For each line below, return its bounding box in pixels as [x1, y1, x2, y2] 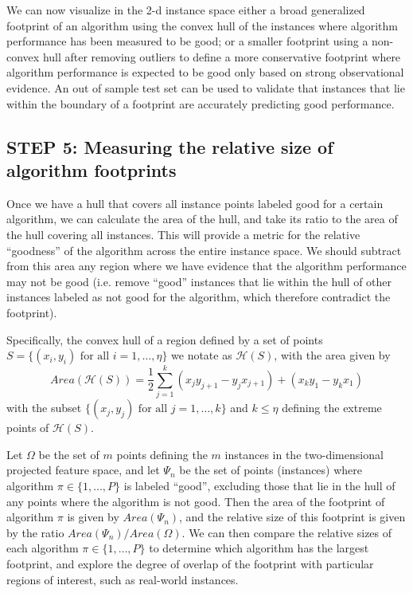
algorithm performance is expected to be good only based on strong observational [6, 64, 404, 81]
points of [6, 419, 49, 436]
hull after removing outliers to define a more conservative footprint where [42, 48, 401, 65]
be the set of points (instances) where [179, 461, 363, 478]
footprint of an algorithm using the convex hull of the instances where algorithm [6, 17, 398, 33]
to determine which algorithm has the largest [149, 540, 369, 556]
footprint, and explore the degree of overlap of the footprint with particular [6, 555, 374, 571]
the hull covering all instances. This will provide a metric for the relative [6, 226, 360, 242]
